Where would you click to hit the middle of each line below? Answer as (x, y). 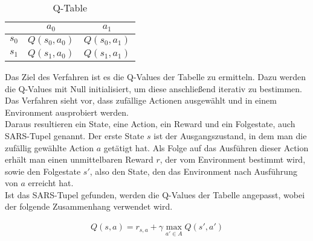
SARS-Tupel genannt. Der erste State (75, 135)
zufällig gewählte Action (49, 147)
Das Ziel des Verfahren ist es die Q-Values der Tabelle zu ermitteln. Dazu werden (155, 76)
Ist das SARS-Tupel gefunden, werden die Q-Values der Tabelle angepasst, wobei (155, 194)
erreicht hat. (51, 183)
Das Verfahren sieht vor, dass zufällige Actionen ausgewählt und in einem (141, 100)
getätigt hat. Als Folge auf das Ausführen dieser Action (206, 147)
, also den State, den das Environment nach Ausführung (193, 171)
